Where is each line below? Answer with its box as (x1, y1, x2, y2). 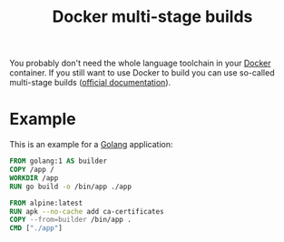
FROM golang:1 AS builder (9, 156, 107, 166)
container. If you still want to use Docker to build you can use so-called (9, 67, 275, 78)
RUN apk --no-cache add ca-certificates (9, 207, 165, 216)
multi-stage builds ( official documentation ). (9, 77, 171, 88)
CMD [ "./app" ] (9, 224, 64, 233)
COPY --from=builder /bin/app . (9, 216, 132, 225)
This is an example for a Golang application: (9, 139, 174, 150)
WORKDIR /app (9, 173, 59, 183)
